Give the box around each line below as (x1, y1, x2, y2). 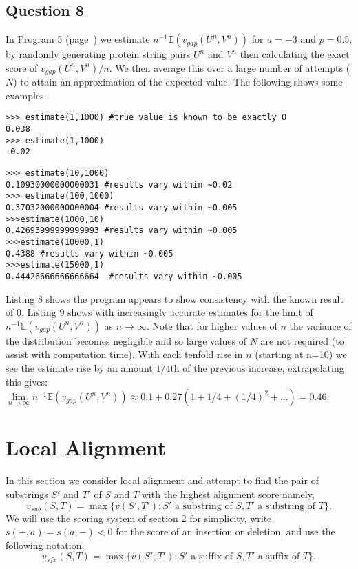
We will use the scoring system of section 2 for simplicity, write (6, 510, 272, 525)
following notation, (6, 537, 85, 552)
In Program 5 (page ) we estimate (6, 32, 150, 46)
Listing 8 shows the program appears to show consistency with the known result (6, 291, 344, 306)
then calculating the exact (240, 47, 350, 61)
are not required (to (260, 333, 344, 348)
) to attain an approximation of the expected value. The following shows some (13, 74, 343, 89)
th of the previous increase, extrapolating (170, 361, 344, 375)
